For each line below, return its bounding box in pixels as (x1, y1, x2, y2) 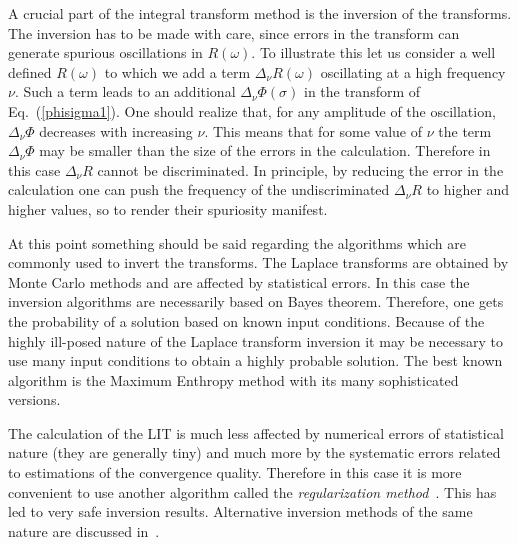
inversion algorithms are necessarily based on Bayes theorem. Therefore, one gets (8, 291, 504, 312)
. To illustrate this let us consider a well (251, 42, 496, 63)
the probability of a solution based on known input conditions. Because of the (8, 310, 485, 331)
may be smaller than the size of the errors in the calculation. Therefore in (39, 140, 491, 161)
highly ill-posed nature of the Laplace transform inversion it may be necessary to (8, 330, 504, 351)
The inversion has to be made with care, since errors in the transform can (8, 22, 460, 43)
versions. (8, 389, 61, 410)
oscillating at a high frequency (320, 61, 506, 82)
